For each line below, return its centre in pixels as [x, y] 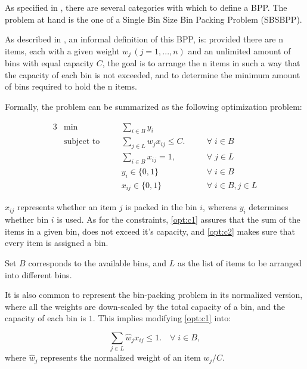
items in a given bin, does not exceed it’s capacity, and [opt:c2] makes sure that [150, 231]
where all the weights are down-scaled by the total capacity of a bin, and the [145, 306]
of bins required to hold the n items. [71, 86]
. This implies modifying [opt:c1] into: [162, 318]
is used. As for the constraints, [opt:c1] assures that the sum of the [179, 219]
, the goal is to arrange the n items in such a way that [201, 63]
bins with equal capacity [49, 63]
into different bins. [38, 274]
